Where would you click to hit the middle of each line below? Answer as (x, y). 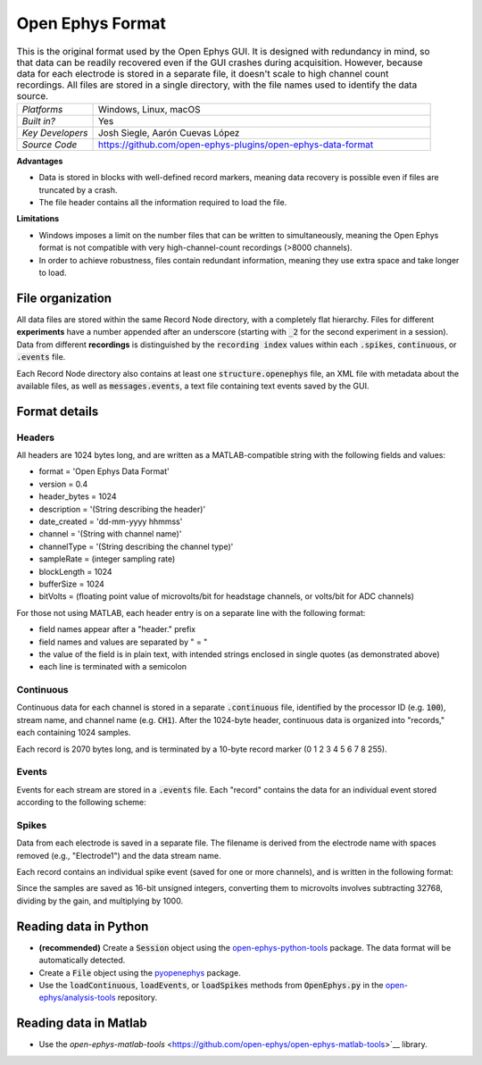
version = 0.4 (63, 484)
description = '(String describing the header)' (122, 509)
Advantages (40, 161)
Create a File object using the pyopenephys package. (140, 972)
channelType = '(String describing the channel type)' (136, 546)
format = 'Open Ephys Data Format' (104, 471)
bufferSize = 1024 (71, 584)
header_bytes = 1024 (78, 496)
